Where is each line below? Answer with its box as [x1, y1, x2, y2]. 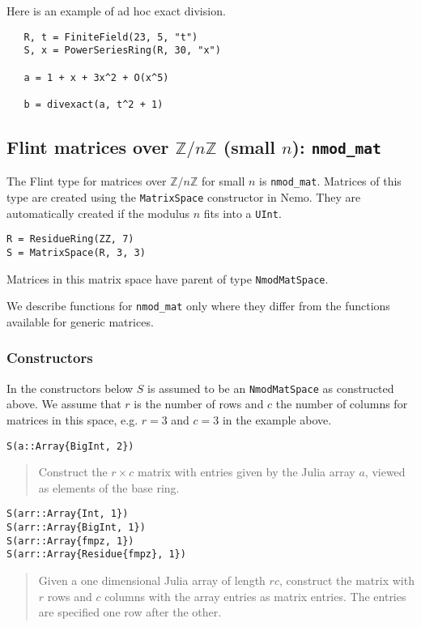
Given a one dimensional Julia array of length [38, 572, 266, 589]
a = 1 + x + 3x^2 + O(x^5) [23, 71, 169, 83]
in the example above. [222, 411, 332, 428]
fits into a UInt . [203, 204, 282, 221]
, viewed [364, 463, 406, 480]
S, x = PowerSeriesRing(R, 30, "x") [23, 45, 221, 57]
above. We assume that [6, 395, 121, 412]
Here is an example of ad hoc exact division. [6, 2, 226, 19]
